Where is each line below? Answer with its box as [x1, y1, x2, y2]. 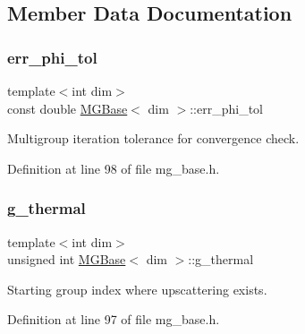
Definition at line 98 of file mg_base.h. [7, 158, 220, 177]
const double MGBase [7, 98, 128, 117]
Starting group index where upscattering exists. [7, 279, 267, 298]
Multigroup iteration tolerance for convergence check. [7, 129, 300, 148]
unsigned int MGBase [7, 250, 126, 269]
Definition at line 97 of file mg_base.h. [7, 310, 220, 329]
